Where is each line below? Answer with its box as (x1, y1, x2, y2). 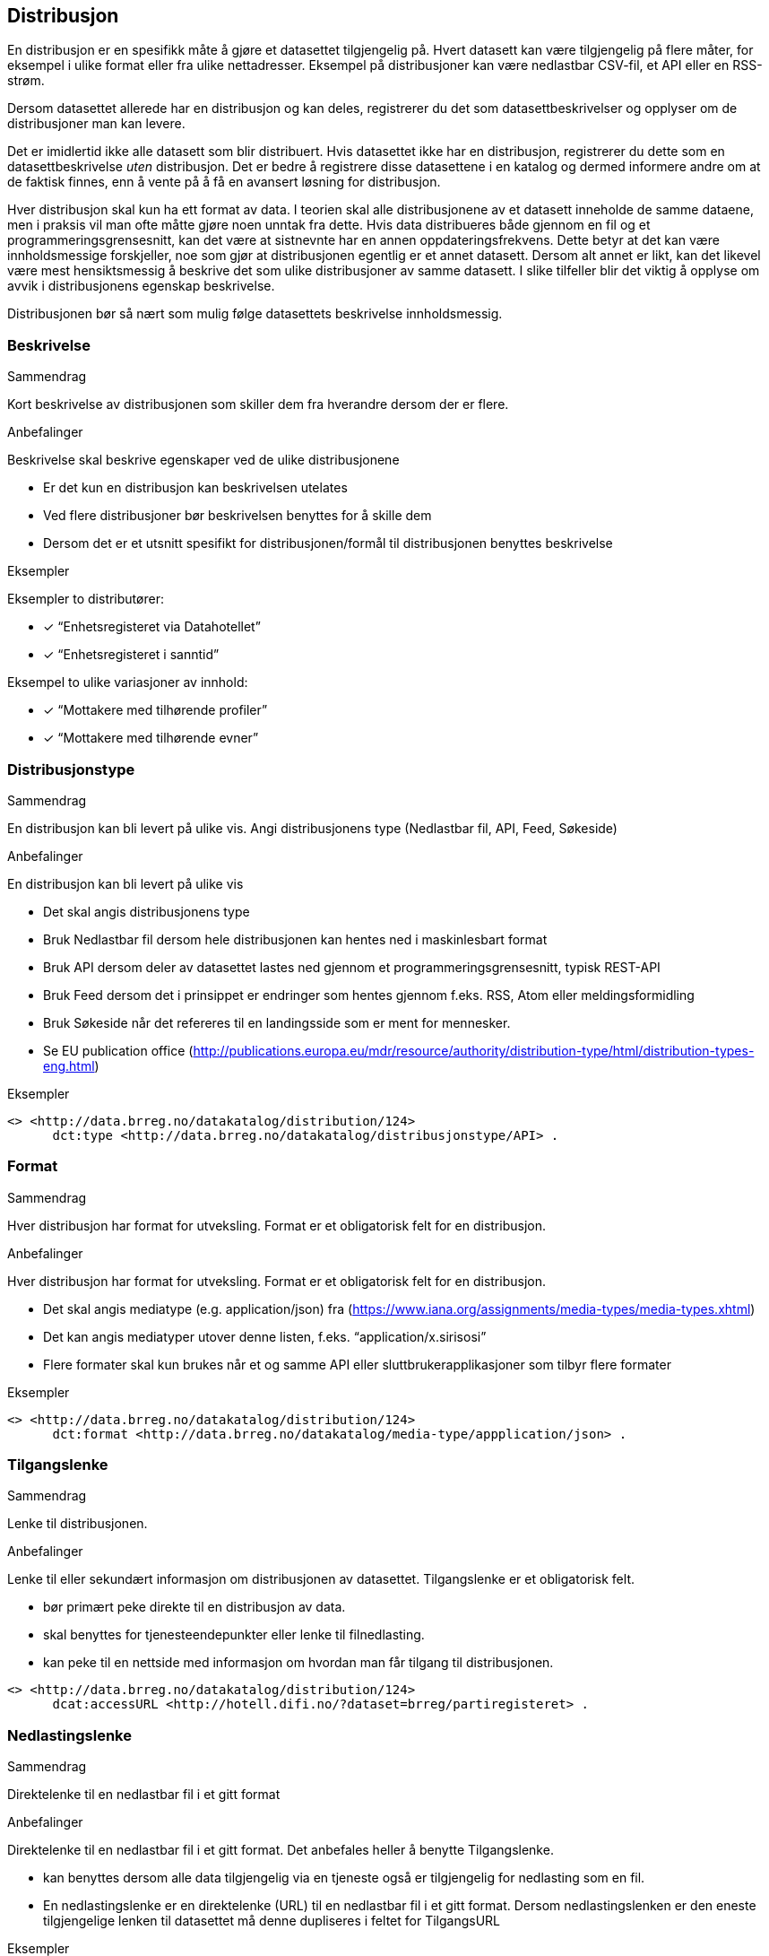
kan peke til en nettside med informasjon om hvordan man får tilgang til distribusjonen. (43, 1655, 554, 1671)
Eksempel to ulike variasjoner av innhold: (7, 674, 248, 691)
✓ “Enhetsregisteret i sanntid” (43, 647, 220, 663)
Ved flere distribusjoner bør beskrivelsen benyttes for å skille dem (43, 508, 432, 524)
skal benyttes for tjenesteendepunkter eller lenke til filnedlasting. (43, 1627, 425, 1643)
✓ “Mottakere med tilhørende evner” (43, 730, 259, 746)
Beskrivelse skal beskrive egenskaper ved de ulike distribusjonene (7, 452, 400, 468)
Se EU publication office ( (43, 1042, 194, 1058)
